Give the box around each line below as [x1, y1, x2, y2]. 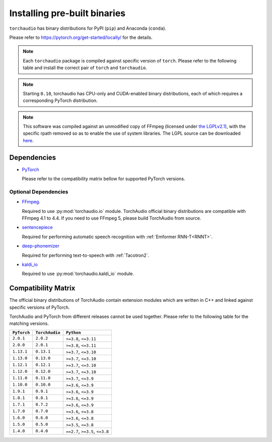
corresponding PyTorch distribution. [23, 97, 98, 103]
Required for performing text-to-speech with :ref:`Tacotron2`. [22, 252, 150, 258]
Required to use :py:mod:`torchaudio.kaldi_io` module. [22, 270, 134, 277]
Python [65, 329, 81, 335]
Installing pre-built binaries [9, 8, 126, 19]
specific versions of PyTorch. [9, 304, 70, 310]
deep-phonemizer [22, 243, 60, 249]
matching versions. [9, 320, 49, 326]
